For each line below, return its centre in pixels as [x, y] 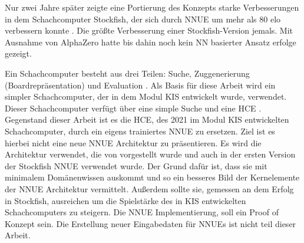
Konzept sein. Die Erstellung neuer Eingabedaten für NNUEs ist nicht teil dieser [151, 223]
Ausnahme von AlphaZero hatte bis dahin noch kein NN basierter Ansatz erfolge [151, 42]
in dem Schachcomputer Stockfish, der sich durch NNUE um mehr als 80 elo [143, 19]
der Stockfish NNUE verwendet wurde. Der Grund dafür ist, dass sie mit [136, 165]
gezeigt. [18, 53]
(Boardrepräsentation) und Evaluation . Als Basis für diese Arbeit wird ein [140, 85]
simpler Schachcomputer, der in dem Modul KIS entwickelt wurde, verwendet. [146, 96]
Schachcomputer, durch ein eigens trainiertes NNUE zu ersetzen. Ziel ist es [140, 131]
